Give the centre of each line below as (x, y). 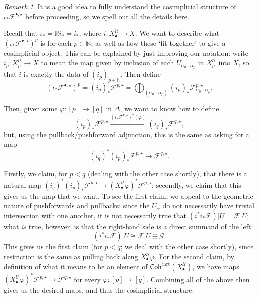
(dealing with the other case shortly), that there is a (167, 173)
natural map (23, 185)
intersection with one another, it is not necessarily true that (95, 215)
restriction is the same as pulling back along (71, 256)
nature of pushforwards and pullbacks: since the (77, 206)
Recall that (21, 33)
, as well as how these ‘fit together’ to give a (158, 43)
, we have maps (216, 266)
